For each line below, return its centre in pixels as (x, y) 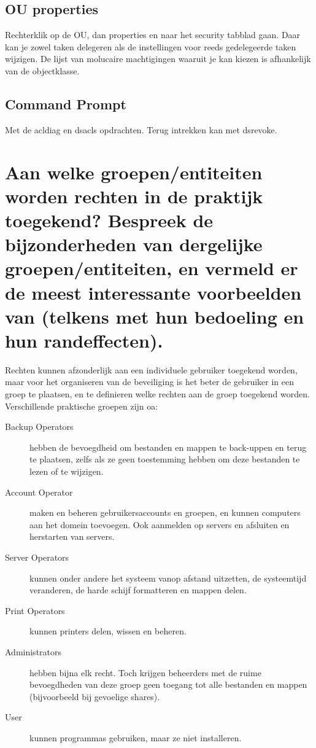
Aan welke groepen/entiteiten (134, 172)
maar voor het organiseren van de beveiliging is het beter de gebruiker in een (149, 382)
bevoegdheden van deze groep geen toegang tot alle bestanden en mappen (168, 684)
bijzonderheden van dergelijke (134, 244)
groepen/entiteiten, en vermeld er (152, 268)
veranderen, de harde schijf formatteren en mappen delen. (138, 590)
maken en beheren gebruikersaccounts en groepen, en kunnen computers (165, 512)
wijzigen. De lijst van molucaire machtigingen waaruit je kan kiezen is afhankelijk (158, 59)
